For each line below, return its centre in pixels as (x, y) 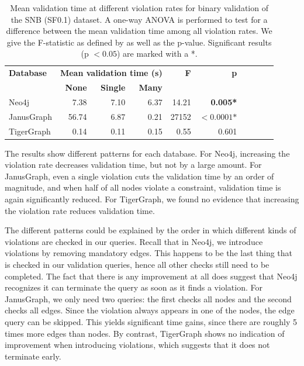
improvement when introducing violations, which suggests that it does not (137, 345)
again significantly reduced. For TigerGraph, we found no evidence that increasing (152, 199)
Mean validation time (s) (111, 73)
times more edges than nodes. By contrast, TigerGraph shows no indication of (145, 333)
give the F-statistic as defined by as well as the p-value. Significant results (139, 42)
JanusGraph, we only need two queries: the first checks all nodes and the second (148, 298)
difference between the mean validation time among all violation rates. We (139, 31)
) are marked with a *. (157, 53)
